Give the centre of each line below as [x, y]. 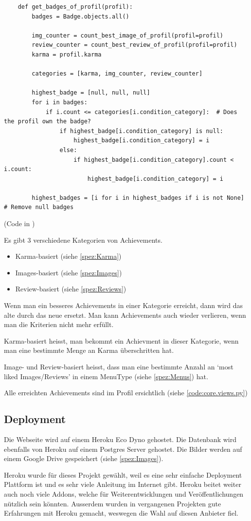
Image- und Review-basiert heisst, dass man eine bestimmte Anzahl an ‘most [119, 367]
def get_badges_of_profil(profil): [75, 7]
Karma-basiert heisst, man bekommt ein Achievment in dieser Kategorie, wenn [121, 340]
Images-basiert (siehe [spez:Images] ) [69, 272]
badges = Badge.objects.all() [81, 16]
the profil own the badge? [47, 122]
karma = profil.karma [67, 54]
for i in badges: [60, 102]
